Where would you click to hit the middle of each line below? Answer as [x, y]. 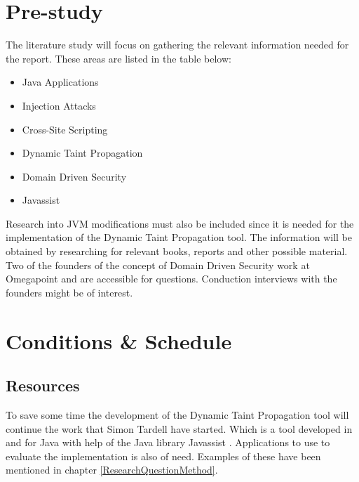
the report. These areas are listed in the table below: [118, 58]
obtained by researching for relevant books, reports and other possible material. [177, 251]
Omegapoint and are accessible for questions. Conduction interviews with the [171, 279]
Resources [43, 385]
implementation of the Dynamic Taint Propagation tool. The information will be [179, 237]
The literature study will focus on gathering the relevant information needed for [177, 45]
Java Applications [60, 82]
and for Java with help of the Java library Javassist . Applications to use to [168, 442]
